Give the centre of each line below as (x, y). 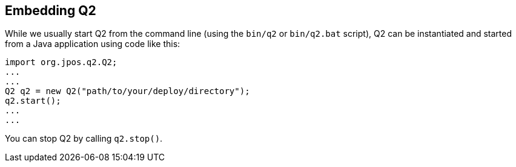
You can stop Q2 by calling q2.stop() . (84, 139)
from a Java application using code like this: (93, 44)
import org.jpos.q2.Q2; (61, 62)
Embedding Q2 (51, 11)
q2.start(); (33, 101)
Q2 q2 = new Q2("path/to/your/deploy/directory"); (127, 91)
